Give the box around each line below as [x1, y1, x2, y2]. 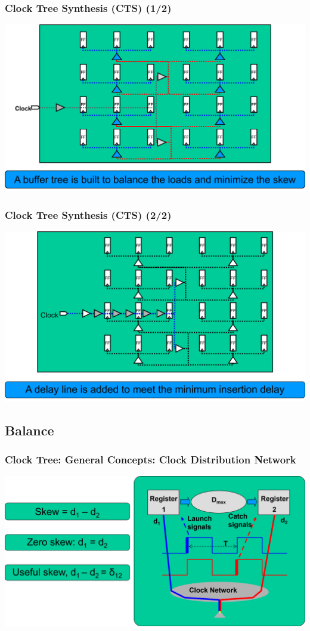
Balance [5, 420, 54, 439]
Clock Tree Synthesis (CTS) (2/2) [5, 207, 172, 222]
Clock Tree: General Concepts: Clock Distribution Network [5, 451, 296, 466]
